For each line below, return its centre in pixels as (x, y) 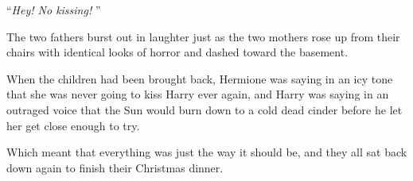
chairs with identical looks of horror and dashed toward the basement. (177, 52)
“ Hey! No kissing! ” (54, 10)
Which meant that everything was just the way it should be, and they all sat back (207, 152)
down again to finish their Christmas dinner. (115, 167)
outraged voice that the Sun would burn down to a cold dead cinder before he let (205, 109)
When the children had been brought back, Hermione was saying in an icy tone (200, 78)
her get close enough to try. (73, 125)
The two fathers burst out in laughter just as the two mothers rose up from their (203, 36)
